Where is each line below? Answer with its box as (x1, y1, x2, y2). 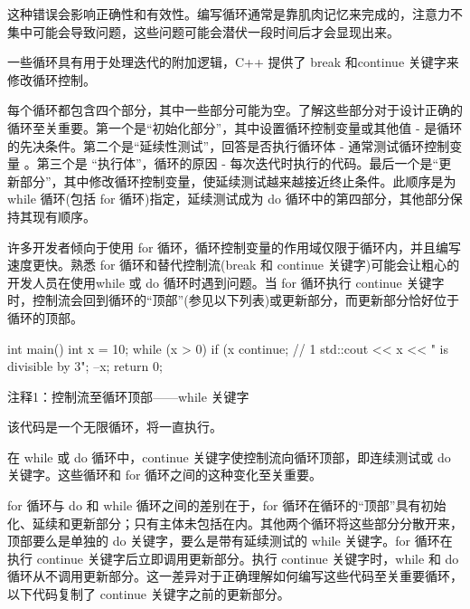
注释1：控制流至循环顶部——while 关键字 (7, 386, 249, 405)
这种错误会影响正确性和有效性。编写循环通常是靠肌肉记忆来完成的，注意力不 (7, 5, 463, 23)
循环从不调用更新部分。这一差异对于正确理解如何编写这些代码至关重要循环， (7, 566, 463, 585)
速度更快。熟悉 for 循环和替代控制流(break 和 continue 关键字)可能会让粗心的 (7, 255, 460, 274)
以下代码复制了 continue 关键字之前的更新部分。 (7, 585, 290, 604)
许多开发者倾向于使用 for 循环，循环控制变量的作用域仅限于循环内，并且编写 (7, 237, 462, 256)
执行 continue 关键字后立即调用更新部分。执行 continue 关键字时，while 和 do (7, 548, 459, 567)
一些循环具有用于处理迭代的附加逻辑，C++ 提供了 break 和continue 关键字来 (7, 52, 459, 71)
